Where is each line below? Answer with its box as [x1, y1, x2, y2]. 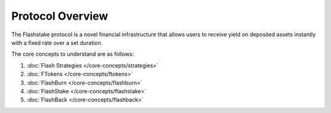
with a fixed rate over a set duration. [11, 39, 103, 46]
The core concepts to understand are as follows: [11, 50, 134, 58]
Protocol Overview [11, 9, 108, 23]
